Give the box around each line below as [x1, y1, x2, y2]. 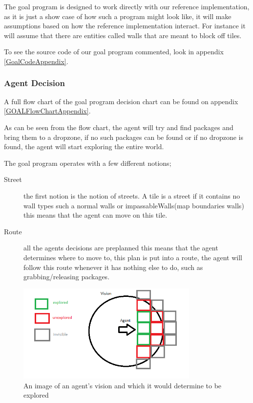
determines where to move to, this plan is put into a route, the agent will [23, 252, 242, 262]
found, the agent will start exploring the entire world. [4, 141, 164, 152]
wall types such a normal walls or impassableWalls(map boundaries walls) [23, 200, 244, 210]
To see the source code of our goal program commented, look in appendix [4, 46, 224, 57]
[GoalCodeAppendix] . [4, 56, 68, 66]
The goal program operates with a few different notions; [4, 157, 171, 168]
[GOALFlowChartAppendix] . [4, 106, 91, 116]
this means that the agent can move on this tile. [23, 210, 168, 220]
